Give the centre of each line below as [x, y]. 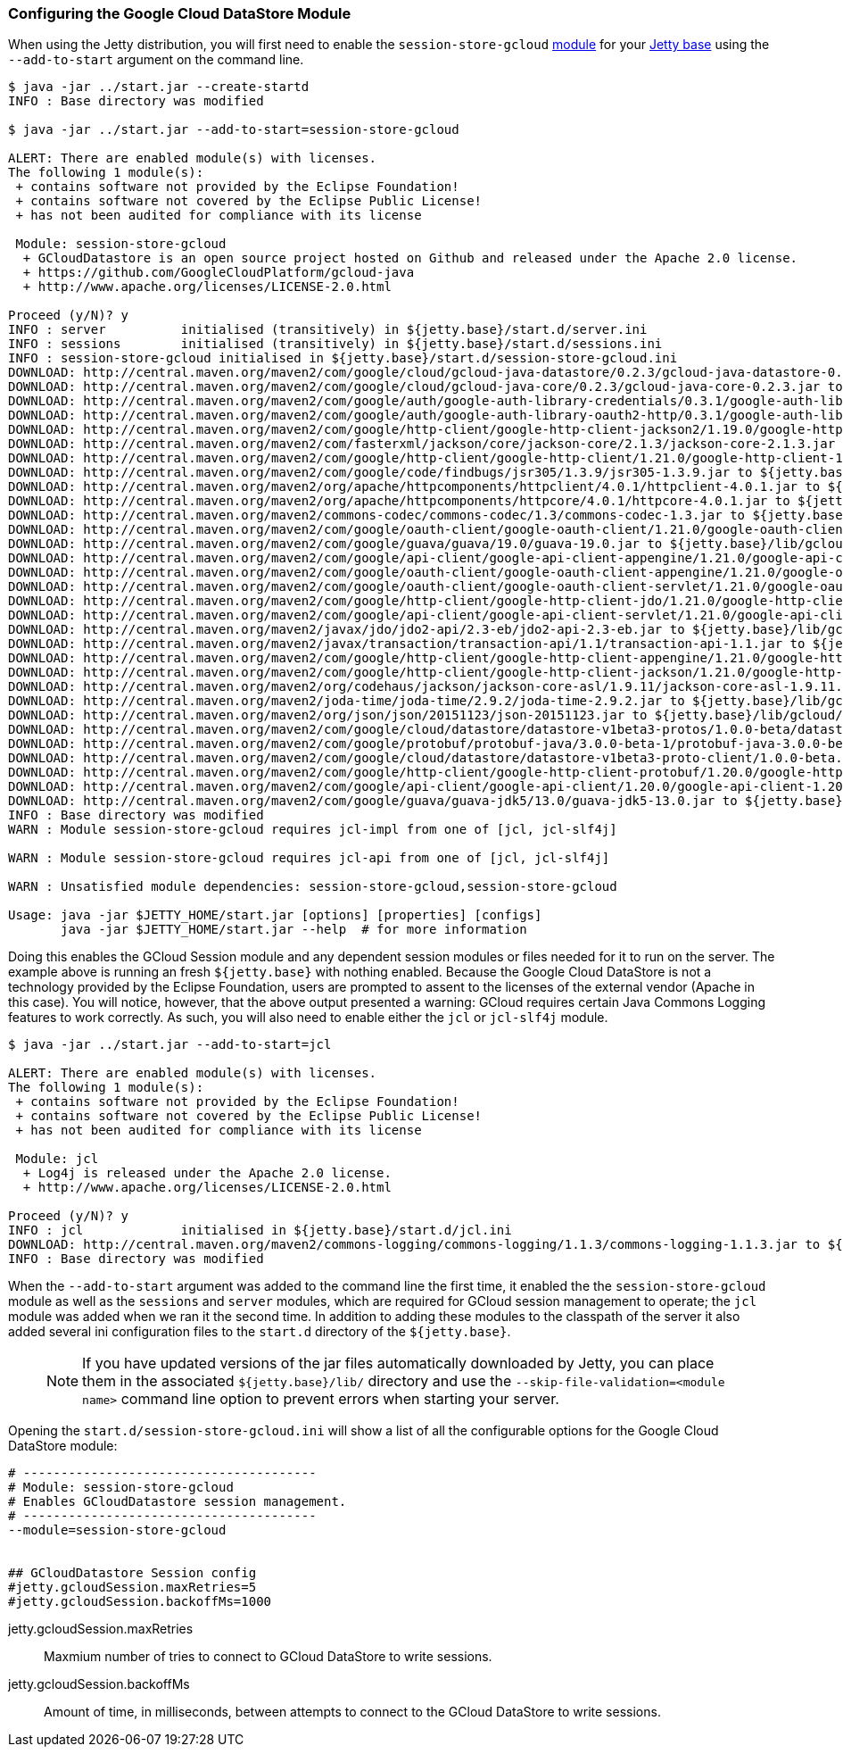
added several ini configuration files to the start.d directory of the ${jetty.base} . [260, 1332]
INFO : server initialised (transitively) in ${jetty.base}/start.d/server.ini [328, 330]
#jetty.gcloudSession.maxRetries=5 [132, 1588]
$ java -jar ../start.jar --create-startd [159, 87]
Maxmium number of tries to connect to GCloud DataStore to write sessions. [268, 1657]
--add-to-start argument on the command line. [156, 60]
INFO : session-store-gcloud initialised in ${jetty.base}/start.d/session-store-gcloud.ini [343, 358]
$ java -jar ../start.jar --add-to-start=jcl [170, 1045]
